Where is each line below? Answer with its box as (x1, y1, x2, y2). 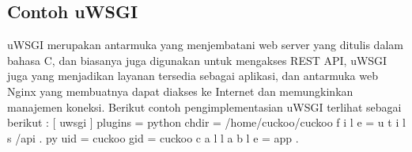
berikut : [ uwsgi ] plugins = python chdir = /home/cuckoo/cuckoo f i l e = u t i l (7, 114, 406, 131)
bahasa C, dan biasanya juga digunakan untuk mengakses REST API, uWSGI (7, 51, 387, 68)
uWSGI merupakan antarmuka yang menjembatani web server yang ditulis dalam (7, 36, 403, 53)
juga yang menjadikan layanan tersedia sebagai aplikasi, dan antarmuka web (7, 67, 378, 84)
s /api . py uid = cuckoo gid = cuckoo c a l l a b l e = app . (7, 129, 299, 146)
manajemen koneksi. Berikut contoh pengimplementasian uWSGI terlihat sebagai (7, 98, 402, 115)
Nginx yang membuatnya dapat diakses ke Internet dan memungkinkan (7, 82, 353, 99)
